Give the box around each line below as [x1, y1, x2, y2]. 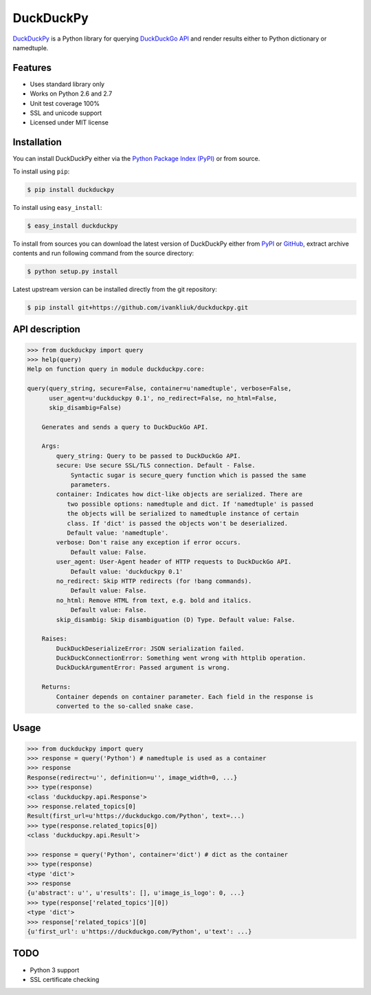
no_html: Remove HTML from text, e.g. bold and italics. [56, 596, 252, 604]
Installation [12, 136, 62, 148]
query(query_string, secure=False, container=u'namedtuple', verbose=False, [27, 385, 292, 392]
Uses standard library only [30, 80, 105, 88]
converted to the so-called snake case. [56, 703, 194, 710]
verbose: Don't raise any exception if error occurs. [56, 539, 241, 546]
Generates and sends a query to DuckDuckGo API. [41, 423, 209, 431]
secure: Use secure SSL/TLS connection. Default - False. [56, 462, 256, 469]
